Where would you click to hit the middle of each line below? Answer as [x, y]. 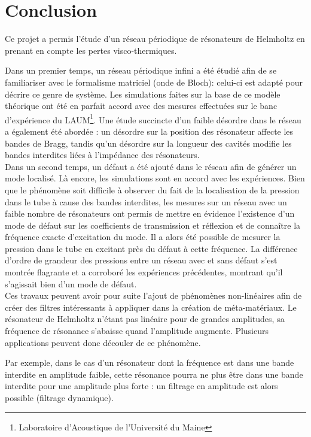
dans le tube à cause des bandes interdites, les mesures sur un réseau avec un [146, 201]
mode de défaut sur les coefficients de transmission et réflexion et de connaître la [153, 225]
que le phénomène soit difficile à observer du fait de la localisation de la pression [152, 189]
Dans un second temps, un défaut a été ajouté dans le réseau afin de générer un [151, 166]
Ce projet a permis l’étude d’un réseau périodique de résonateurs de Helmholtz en [155, 39]
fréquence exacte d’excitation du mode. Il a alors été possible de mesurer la [143, 237]
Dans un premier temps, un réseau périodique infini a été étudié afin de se [141, 70]
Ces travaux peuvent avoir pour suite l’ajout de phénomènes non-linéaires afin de [153, 295]
